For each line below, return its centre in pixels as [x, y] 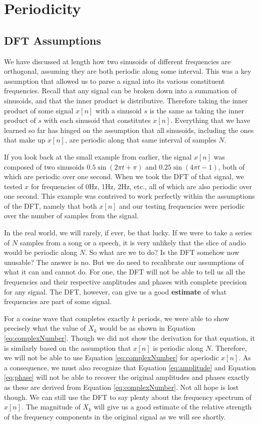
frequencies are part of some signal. [58, 301]
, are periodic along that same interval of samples [141, 140]
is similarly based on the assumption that [67, 347]
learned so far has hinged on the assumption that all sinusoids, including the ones [129, 130]
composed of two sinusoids [44, 166]
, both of [231, 166]
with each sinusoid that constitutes [97, 120]
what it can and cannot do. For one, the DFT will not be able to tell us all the [125, 272]
